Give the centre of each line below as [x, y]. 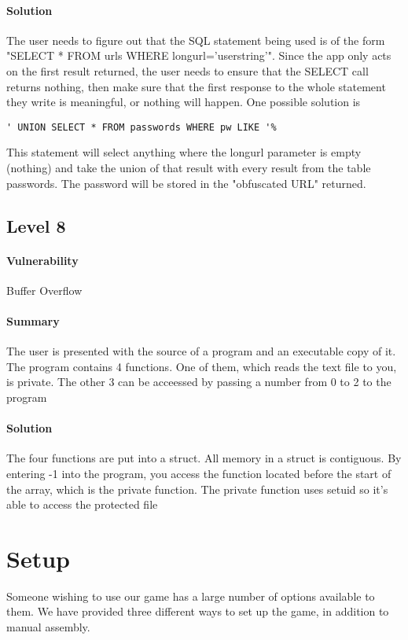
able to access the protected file [82, 504]
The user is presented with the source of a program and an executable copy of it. [201, 351]
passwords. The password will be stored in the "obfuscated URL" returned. [186, 183]
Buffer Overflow [44, 290]
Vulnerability [42, 260]
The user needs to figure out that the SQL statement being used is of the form [196, 40]
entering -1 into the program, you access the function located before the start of [199, 473]
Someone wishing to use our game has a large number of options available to [191, 596]
